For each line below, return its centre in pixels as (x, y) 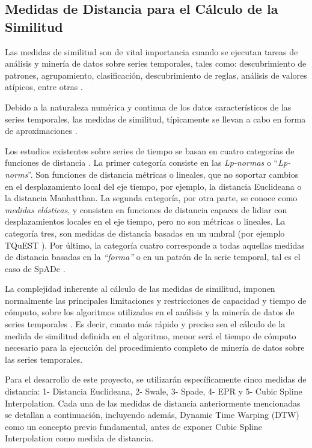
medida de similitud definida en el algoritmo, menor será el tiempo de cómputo (151, 335)
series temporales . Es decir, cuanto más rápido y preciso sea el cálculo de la (145, 324)
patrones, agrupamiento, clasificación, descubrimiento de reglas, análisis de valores (156, 75)
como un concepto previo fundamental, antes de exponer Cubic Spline (133, 426)
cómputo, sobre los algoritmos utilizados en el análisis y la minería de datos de (150, 312)
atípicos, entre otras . (44, 87)
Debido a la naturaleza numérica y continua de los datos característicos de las (148, 107)
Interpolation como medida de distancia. (79, 438)
